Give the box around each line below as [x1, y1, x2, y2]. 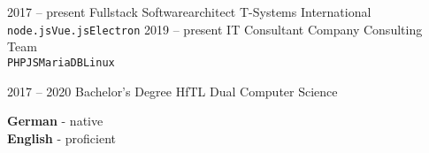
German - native [7, 111, 103, 130]
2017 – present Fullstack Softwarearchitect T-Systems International [7, 3, 372, 20]
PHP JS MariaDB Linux [7, 56, 115, 69]
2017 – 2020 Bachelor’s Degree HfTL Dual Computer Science [7, 81, 338, 100]
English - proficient [7, 128, 117, 147]
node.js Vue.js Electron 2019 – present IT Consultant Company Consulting [7, 19, 423, 38]
